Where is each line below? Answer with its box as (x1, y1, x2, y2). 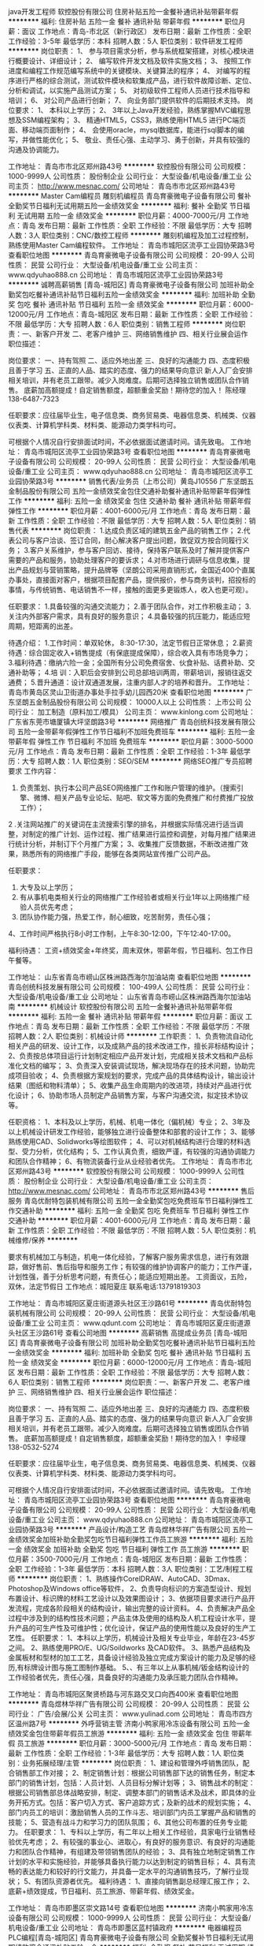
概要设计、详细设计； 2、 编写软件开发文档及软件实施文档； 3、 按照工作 (14, 56, 251, 65)
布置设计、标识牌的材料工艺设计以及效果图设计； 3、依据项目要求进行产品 (8, 1594, 249, 1603)
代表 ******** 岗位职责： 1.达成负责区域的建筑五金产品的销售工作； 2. (14, 526, 244, 535)
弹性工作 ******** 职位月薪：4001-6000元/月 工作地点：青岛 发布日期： (8, 506, 244, 515)
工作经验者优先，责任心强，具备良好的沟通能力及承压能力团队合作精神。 (8, 1672, 242, 1682)
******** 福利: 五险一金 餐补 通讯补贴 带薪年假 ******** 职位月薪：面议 (8, 1012, 244, 1021)
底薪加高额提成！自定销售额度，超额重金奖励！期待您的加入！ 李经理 (23, 1433, 246, 1443)
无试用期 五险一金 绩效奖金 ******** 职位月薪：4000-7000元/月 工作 (16, 211, 242, 220)
